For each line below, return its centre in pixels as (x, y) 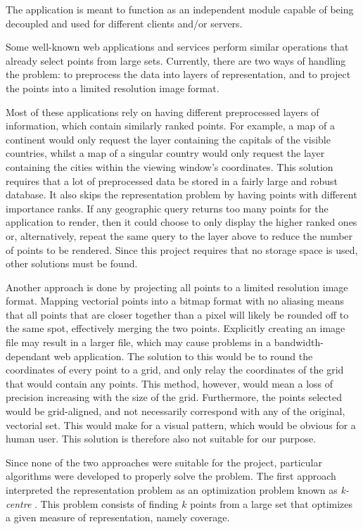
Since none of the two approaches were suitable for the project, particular (164, 462)
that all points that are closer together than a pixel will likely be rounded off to (177, 314)
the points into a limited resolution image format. (113, 88)
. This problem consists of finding (107, 503)
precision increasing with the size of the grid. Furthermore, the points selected (174, 397)
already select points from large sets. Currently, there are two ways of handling (176, 60)
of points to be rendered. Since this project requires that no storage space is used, (182, 249)
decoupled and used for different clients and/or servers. (124, 23)
